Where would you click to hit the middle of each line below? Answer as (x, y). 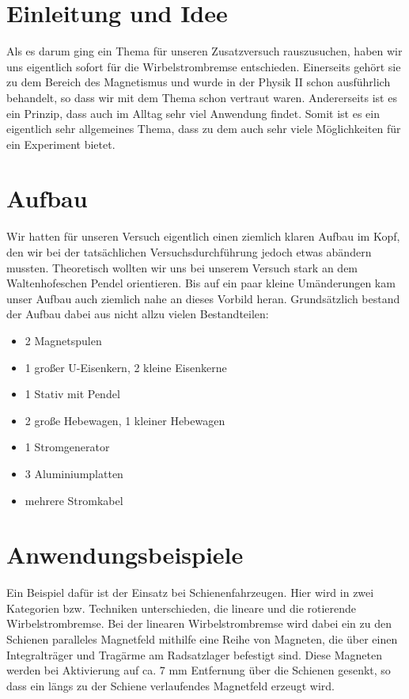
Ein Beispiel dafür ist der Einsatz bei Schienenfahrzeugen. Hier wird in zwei (190, 593)
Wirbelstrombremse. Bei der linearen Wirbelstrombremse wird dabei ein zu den (199, 623)
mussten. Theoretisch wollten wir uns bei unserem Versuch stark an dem (182, 267)
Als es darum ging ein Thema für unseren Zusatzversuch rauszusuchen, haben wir (204, 51)
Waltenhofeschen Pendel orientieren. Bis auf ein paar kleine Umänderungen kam (201, 283)
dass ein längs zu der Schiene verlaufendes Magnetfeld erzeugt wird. (171, 685)
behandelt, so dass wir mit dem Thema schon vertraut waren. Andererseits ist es (202, 97)
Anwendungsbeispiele (125, 555)
